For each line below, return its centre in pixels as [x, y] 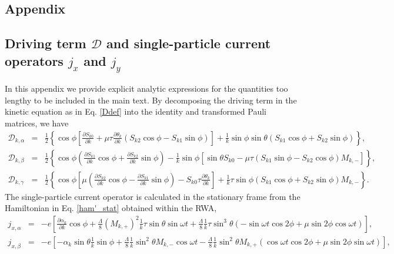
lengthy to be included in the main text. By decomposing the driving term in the [151, 100]
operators [34, 60]
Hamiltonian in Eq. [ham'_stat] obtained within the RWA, [111, 208]
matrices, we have [37, 123]
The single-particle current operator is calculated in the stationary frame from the [153, 196]
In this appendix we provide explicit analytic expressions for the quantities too [146, 88]
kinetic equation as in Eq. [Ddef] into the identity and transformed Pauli [136, 111]
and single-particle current [189, 43]
